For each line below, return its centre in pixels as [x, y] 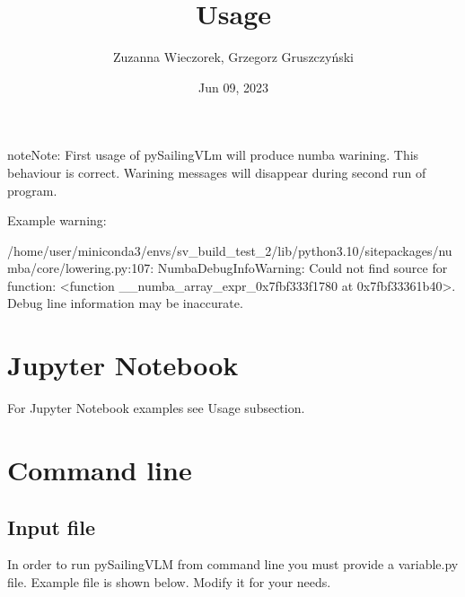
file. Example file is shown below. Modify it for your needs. [169, 581]
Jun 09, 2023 [233, 87]
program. [32, 190]
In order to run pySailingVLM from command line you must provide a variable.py [233, 564]
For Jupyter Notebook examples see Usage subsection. [156, 408]
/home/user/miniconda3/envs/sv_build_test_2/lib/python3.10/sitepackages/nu [230, 250]
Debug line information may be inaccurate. [125, 303]
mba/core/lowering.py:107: [81, 268]
